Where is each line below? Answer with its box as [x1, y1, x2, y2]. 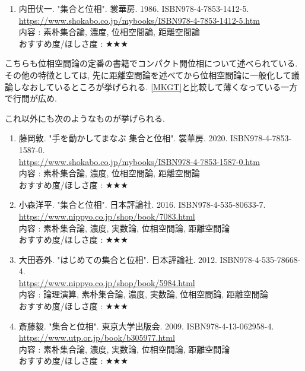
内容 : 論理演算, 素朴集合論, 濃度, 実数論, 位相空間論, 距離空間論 [18, 288, 268, 300]
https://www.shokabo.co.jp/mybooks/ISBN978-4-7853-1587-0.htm [18, 155, 260, 167]
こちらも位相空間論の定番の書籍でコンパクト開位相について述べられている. [5, 57, 298, 69]
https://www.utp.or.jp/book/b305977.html [18, 331, 175, 344]
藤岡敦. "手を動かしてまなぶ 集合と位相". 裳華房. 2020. [18, 132, 228, 144]
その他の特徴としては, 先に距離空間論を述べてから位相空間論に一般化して [5, 68, 291, 81]
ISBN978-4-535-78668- [220, 253, 301, 265]
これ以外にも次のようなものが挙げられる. [5, 112, 165, 124]
